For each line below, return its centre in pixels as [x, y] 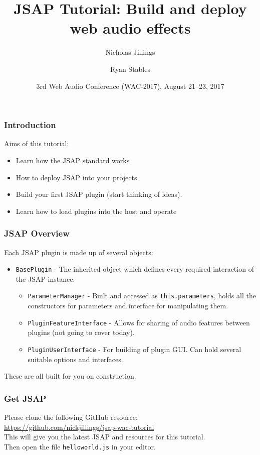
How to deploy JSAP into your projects [76, 177]
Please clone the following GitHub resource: [71, 417]
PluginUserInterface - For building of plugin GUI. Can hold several [135, 349]
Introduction [30, 125]
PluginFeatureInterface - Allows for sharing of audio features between [139, 322]
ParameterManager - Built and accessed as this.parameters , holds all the [142, 296]
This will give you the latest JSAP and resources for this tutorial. [105, 437]
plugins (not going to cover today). [81, 332]
